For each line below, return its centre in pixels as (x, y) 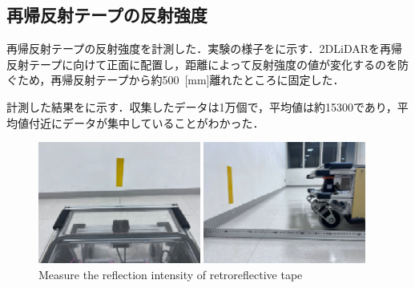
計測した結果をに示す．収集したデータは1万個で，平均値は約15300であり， (202, 106)
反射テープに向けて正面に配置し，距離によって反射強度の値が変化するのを (202, 64)
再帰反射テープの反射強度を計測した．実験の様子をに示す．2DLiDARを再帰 (205, 49)
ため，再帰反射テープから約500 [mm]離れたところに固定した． (181, 80)
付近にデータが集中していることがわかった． (146, 122)
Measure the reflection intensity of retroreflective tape (171, 274)
